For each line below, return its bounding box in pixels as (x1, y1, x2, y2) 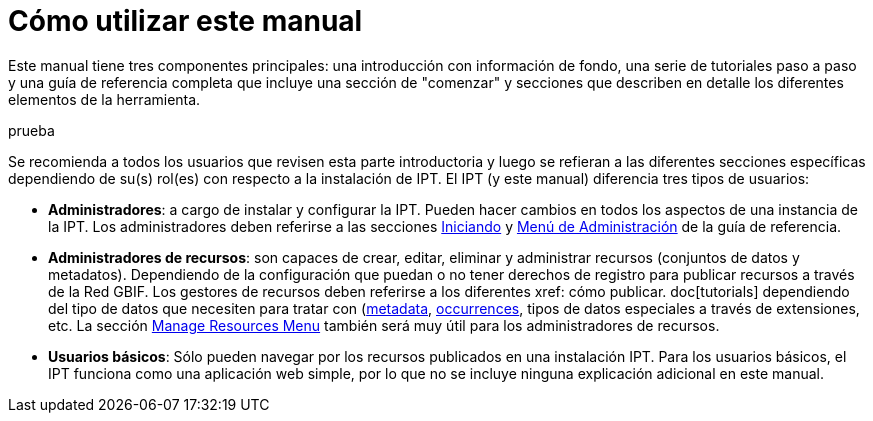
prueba (8, 121, 55, 139)
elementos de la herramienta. (8, 90, 201, 108)
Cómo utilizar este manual (8, 4, 363, 38)
